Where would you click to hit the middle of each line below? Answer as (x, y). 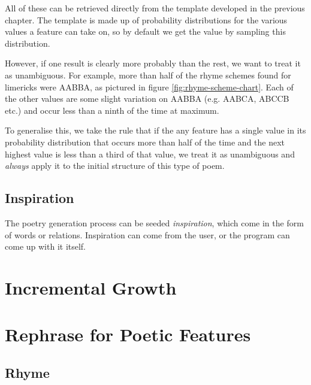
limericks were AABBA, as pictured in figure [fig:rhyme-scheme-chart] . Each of (149, 87)
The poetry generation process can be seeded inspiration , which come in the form (154, 222)
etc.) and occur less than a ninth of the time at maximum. (112, 110)
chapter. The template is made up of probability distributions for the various (146, 19)
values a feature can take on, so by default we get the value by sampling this (145, 31)
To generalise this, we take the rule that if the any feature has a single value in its (155, 130)
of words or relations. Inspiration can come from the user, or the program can (147, 234)
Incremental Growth (91, 287)
